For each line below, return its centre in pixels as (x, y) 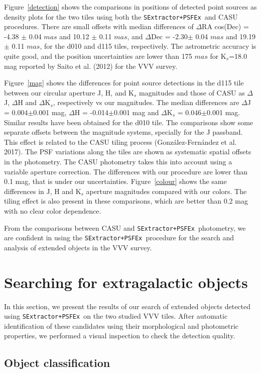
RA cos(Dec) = (225, 26)
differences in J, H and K (43, 191)
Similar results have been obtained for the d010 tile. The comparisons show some (129, 122)
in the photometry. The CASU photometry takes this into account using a (118, 161)
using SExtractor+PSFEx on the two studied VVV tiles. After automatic (116, 316)
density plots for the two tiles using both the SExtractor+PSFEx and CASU (121, 16)
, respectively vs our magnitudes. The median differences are (146, 102)
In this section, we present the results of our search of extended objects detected (127, 306)
